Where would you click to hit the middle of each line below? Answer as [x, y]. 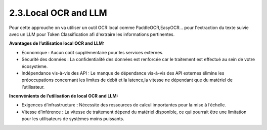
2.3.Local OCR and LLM [58, 13]
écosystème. [35, 66]
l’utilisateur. [33, 87]
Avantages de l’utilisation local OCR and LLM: [57, 43]
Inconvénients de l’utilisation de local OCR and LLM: [64, 96]
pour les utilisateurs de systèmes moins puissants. [73, 119]
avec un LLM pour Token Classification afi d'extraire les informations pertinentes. [92, 34]
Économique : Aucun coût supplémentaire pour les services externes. [92, 52]
